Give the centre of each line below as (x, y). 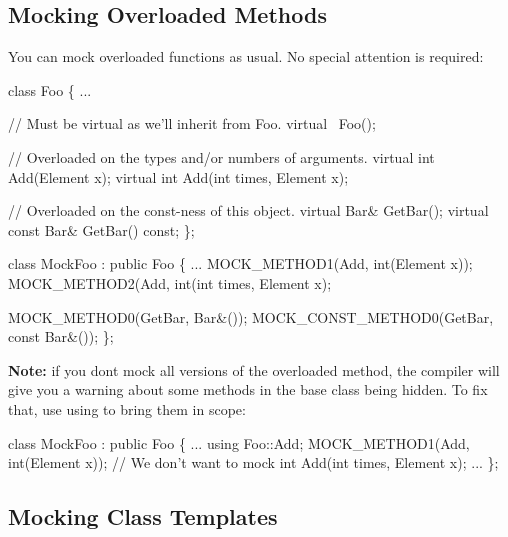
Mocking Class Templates (143, 516)
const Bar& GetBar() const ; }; (101, 229)
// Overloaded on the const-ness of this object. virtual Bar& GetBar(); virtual (248, 210)
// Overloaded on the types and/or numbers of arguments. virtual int (221, 156)
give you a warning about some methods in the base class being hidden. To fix (248, 389)
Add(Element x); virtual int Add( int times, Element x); (178, 176)
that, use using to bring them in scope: (127, 408)
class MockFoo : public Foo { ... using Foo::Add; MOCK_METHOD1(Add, (239, 442)
